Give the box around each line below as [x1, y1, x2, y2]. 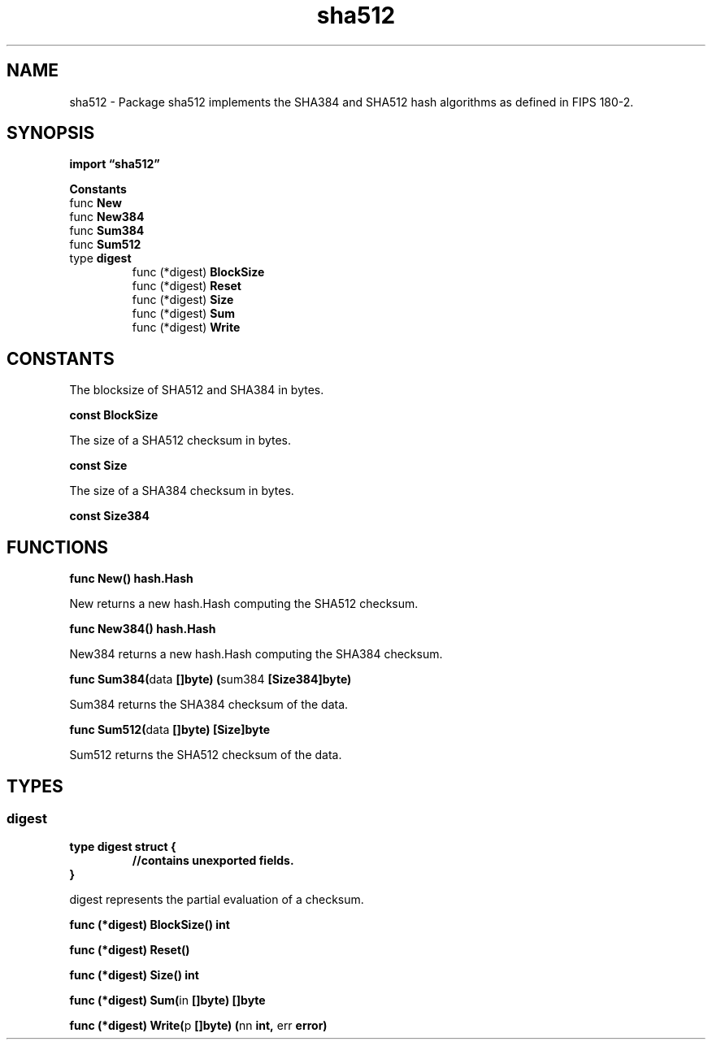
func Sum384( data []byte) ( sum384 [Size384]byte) [69, 672, 352, 687]
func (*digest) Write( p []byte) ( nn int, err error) [69, 1018, 328, 1033]
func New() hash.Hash [69, 571, 193, 586]
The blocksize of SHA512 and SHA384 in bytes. [69, 383, 324, 397]
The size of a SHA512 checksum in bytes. [69, 433, 292, 448]
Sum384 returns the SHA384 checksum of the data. [69, 697, 349, 712]
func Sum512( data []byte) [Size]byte [69, 723, 271, 737]
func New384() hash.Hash [69, 622, 216, 636]
